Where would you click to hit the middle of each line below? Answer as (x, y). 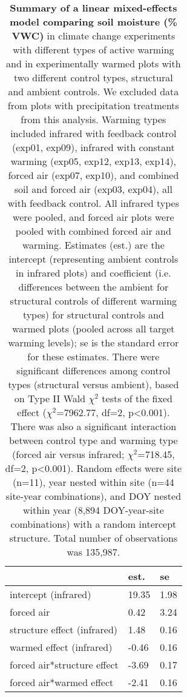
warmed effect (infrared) (61, 647)
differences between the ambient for (93, 287)
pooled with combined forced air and (93, 231)
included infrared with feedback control (93, 133)
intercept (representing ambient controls (93, 259)
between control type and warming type (93, 440)
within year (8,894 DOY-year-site (93, 510)
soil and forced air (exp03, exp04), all (93, 189)
